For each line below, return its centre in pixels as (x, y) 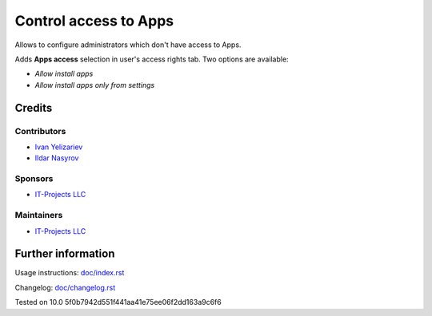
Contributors (40, 131)
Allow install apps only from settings (95, 85)
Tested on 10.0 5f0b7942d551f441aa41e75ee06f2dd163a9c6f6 (118, 302)
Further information (65, 254)
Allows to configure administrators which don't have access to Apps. (128, 45)
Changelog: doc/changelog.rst (65, 287)
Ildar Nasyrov (57, 158)
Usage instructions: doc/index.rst (70, 273)
